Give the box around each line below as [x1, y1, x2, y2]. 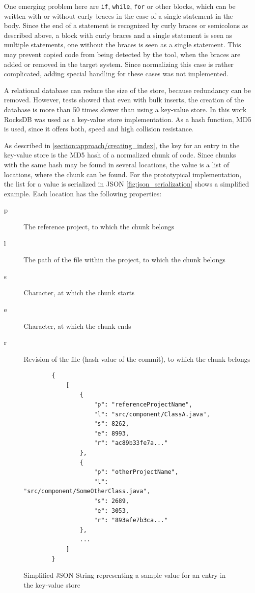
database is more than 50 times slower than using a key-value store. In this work [4, 104, 247, 114]
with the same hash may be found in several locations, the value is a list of [4, 159, 229, 169]
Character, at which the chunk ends [24, 320, 131, 331]
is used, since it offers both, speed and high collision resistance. [4, 124, 194, 134]
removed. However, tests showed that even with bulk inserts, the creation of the [4, 94, 244, 105]
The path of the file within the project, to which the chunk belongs [24, 254, 226, 265]
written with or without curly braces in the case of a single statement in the [4, 10, 233, 21]
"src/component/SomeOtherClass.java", [24, 488, 150, 495]
